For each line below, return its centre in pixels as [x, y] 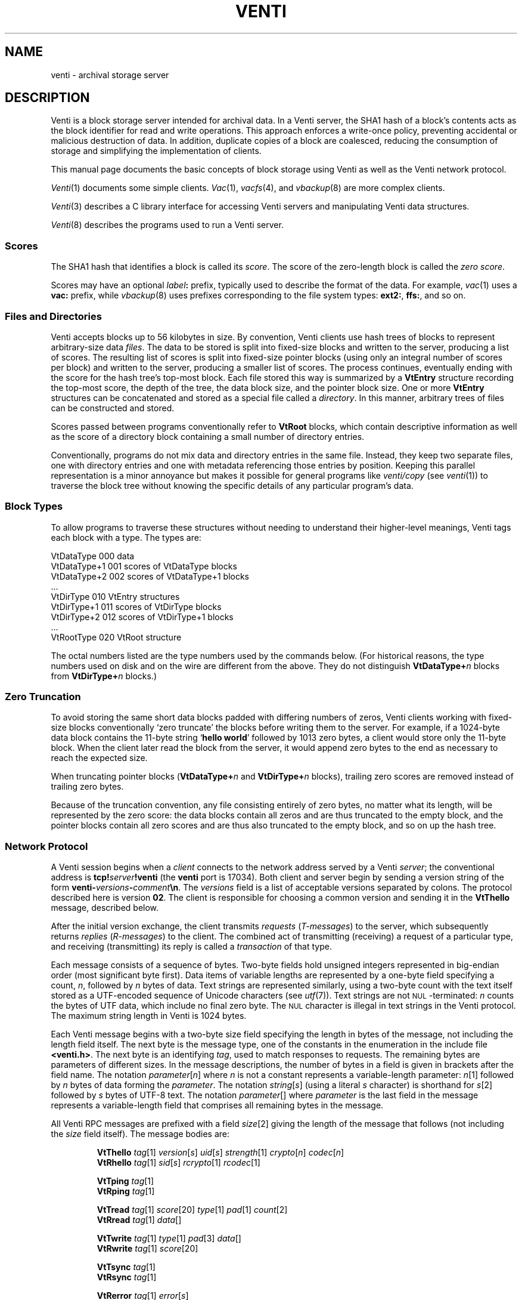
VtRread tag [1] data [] [139, 1220]
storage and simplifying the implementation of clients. [156, 151]
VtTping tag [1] [125, 1181]
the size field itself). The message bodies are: [140, 1134]
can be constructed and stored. [113, 408]
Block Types [34, 506]
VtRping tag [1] [126, 1191]
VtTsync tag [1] [126, 1267]
